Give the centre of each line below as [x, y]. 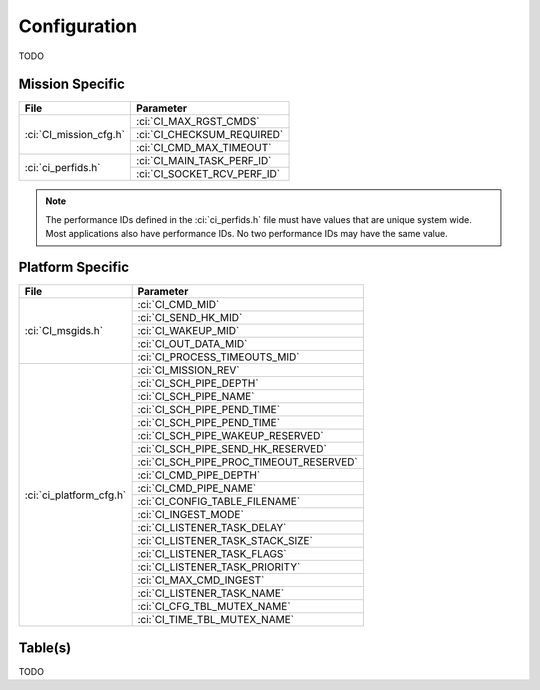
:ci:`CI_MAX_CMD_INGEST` [201, 580]
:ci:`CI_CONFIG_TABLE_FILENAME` [219, 502]
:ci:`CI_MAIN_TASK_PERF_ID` [204, 161]
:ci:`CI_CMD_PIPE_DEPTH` [199, 475]
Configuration [78, 26]
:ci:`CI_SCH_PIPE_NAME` [196, 397]
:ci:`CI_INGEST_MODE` [190, 515]
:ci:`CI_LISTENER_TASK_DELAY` [212, 528]
